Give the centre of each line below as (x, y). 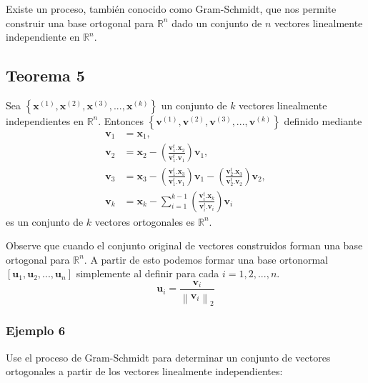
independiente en (43, 37)
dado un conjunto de (217, 23)
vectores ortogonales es (145, 221)
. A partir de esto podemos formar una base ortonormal (206, 259)
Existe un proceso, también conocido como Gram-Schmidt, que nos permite (171, 9)
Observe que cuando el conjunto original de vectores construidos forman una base (184, 245)
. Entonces (121, 120)
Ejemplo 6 (36, 330)
